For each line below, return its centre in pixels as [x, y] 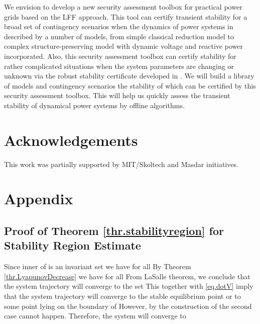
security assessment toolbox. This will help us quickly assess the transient [117, 95]
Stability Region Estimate [73, 245]
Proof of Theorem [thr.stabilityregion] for [114, 231]
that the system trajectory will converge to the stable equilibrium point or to [122, 296]
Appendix [39, 198]
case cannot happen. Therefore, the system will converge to [95, 316]
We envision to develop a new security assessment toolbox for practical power [123, 7]
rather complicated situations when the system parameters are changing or [119, 66]
